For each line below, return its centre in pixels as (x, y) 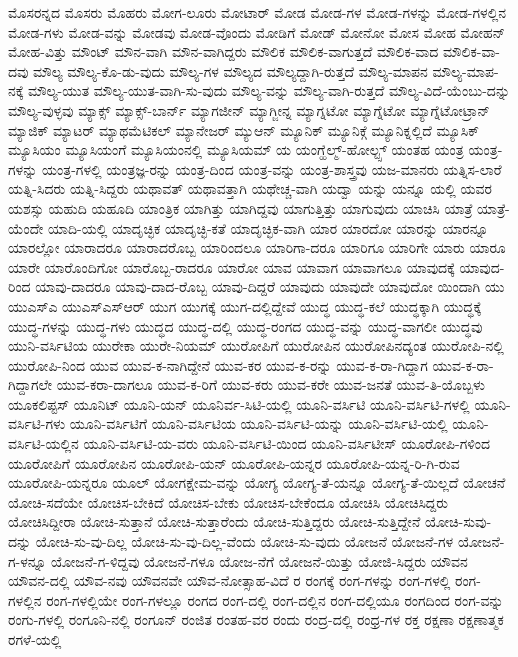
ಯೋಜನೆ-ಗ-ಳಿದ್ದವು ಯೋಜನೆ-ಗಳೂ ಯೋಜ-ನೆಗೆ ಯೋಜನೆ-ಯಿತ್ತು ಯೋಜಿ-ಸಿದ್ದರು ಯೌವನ (259, 560)
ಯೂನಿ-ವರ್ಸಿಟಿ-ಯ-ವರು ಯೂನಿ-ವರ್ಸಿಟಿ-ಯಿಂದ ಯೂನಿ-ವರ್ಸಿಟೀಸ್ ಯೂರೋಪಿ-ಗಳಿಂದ (287, 443)
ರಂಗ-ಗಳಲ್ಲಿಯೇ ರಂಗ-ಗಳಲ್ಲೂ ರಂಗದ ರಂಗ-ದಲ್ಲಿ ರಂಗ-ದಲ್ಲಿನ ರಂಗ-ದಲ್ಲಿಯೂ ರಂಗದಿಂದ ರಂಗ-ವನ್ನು (275, 599)
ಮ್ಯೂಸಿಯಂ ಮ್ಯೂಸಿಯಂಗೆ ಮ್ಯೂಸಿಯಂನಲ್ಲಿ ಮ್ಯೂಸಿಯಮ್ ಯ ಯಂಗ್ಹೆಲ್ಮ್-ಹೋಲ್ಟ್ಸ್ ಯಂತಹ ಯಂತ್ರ (236, 149)
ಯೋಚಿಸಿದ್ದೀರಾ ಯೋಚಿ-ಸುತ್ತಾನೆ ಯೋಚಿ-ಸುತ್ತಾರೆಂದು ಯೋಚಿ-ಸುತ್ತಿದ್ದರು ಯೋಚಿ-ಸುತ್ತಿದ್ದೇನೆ (214, 521)
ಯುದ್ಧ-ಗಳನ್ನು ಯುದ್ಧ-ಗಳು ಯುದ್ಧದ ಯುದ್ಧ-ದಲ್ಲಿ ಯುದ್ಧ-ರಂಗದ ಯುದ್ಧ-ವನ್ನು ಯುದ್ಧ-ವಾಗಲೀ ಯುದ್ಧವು (245, 325)
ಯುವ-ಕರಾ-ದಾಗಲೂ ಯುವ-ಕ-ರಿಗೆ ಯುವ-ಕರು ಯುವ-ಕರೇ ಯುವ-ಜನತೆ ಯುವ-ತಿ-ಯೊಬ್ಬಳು (271, 384)
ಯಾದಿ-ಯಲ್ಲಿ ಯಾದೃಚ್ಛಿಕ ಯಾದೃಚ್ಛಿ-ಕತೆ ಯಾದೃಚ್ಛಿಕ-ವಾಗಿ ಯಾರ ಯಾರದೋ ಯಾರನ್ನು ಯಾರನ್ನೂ (268, 227)
